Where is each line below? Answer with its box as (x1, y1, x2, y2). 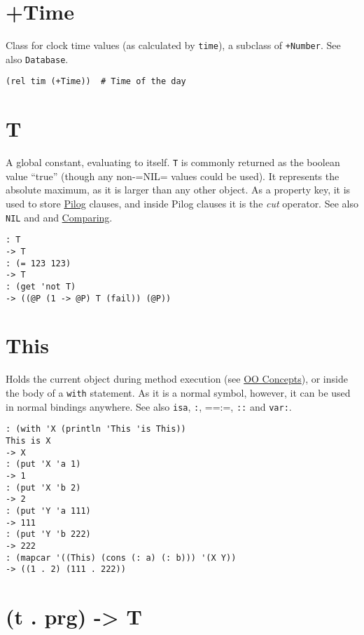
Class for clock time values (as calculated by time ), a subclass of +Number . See (6, 38, 341, 53)
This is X (6, 435, 51, 446)
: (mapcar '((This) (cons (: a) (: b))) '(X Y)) (6, 552, 237, 563)
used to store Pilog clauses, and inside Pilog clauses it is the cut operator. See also (6, 196, 358, 211)
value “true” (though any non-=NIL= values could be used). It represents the (6, 168, 339, 183)
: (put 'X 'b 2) (6, 482, 81, 493)
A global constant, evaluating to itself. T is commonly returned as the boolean (6, 155, 340, 170)
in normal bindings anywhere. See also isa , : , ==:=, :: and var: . (6, 399, 292, 414)
